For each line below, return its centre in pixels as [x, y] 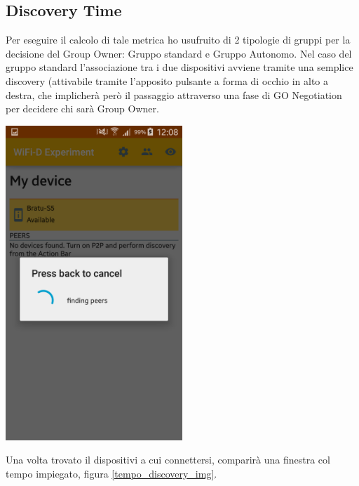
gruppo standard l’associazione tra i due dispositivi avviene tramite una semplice [179, 67]
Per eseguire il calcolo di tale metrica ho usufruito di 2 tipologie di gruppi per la [178, 40]
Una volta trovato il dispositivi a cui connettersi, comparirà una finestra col [168, 460]
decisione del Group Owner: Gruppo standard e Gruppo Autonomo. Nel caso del [179, 53]
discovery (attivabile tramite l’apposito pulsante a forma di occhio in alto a [167, 80]
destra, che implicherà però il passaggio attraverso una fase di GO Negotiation [174, 94]
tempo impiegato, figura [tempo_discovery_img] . [111, 473]
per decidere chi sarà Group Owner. [82, 109]
